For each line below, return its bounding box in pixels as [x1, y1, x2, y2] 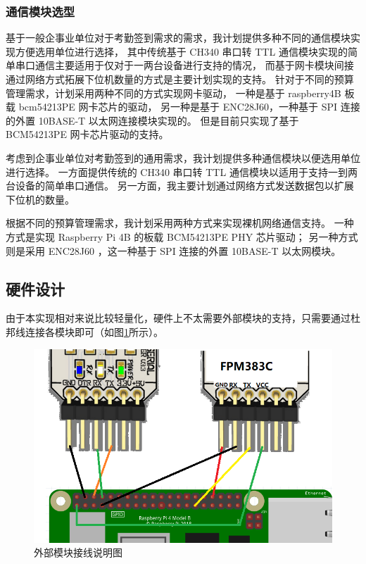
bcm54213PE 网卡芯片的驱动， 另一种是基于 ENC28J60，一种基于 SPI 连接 [18, 99, 360, 114]
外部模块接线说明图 [34, 545, 122, 560]
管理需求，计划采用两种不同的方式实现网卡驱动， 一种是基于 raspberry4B [6, 85, 341, 100]
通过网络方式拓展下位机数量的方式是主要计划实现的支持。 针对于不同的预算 [6, 72, 354, 86]
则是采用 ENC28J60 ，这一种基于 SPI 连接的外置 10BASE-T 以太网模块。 [6, 243, 341, 258]
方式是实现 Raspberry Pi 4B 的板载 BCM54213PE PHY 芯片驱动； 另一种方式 [6, 229, 358, 244]
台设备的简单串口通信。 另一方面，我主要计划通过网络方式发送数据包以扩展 [6, 178, 354, 193]
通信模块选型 [6, 2, 75, 20]
